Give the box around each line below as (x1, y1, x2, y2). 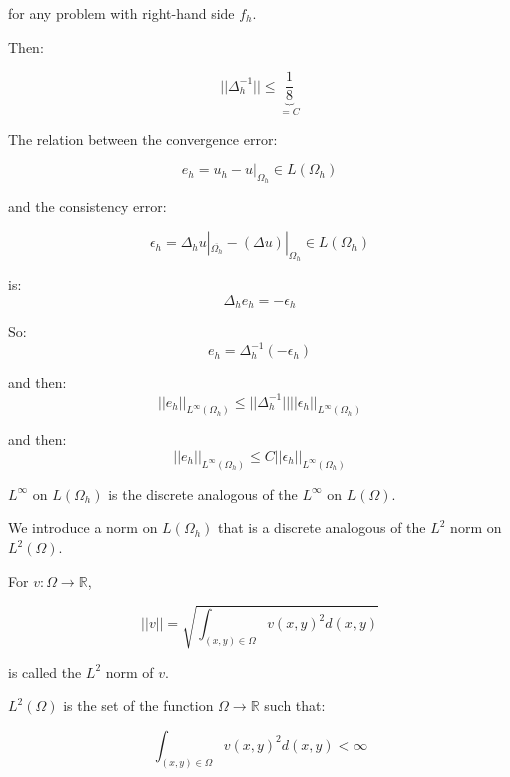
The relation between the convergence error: (8, 128, 278, 149)
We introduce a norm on (8, 517, 158, 538)
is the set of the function (63, 695, 214, 716)
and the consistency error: (8, 196, 167, 217)
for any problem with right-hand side (8, 3, 235, 23)
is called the (8, 661, 82, 682)
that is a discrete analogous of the (218, 517, 426, 538)
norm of (105, 661, 154, 682)
